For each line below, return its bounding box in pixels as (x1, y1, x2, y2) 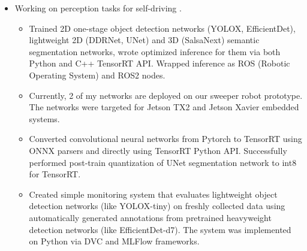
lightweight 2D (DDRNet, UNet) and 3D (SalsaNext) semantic (29, 34, 260, 46)
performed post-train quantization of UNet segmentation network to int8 (29, 156, 297, 168)
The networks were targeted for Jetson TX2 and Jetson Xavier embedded (29, 101, 299, 113)
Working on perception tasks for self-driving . (14, 2, 182, 14)
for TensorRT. (29, 168, 81, 180)
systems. (29, 112, 60, 125)
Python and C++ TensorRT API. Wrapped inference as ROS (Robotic (29, 57, 290, 69)
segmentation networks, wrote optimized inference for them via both (29, 45, 281, 58)
